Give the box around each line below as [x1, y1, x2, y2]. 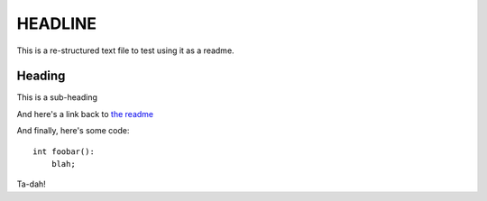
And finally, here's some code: [16, 125, 130, 136]
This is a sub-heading [16, 92, 98, 103]
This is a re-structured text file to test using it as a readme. [16, 45, 234, 56]
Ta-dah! [16, 178, 47, 189]
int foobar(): [32, 146, 95, 157]
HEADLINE [16, 14, 97, 33]
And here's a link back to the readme [16, 108, 153, 119]
